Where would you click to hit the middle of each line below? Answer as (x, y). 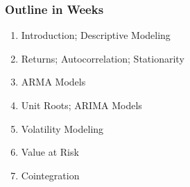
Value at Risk (50, 152)
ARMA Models (53, 82)
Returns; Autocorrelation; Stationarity (103, 58)
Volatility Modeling (62, 128)
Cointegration (50, 175)
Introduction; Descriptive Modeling (96, 35)
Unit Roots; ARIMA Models (81, 105)
